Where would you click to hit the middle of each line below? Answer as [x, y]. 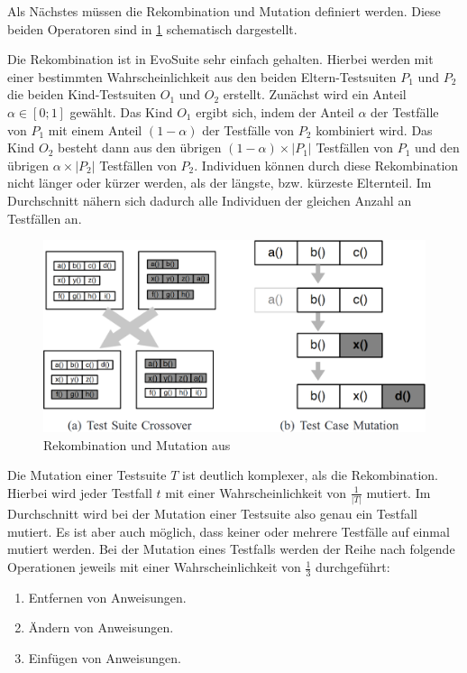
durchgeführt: [353, 567]
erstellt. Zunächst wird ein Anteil [315, 94]
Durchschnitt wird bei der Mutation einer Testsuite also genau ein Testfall [212, 514]
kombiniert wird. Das [374, 129]
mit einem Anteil [95, 129]
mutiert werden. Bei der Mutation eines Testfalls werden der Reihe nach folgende [231, 549]
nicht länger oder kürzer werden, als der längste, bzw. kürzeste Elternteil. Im [220, 183]
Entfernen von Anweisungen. [107, 597]
